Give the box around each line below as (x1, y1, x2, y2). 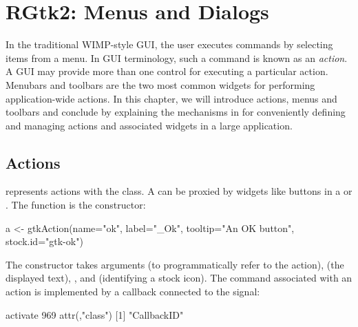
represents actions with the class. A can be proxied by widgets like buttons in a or (6, 184, 352, 198)
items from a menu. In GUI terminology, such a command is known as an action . (6, 50, 348, 65)
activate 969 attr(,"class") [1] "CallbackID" (6, 307, 184, 321)
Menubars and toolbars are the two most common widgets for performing (6, 77, 315, 92)
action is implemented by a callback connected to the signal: (6, 284, 260, 299)
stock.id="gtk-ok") (6, 234, 83, 249)
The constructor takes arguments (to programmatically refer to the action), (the (6, 257, 344, 271)
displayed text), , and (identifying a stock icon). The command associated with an (6, 271, 352, 285)
